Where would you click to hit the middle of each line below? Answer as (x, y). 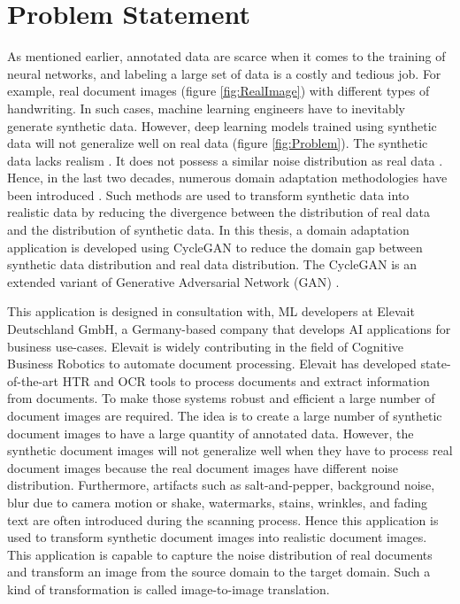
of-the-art (33, 380)
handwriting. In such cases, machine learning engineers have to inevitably (206, 108)
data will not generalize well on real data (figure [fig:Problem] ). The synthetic (218, 143)
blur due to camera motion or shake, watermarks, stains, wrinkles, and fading (218, 502)
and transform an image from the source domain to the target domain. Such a (219, 572)
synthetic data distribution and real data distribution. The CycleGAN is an (212, 264)
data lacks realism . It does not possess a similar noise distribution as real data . (225, 160)
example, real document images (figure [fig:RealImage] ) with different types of (218, 91)
